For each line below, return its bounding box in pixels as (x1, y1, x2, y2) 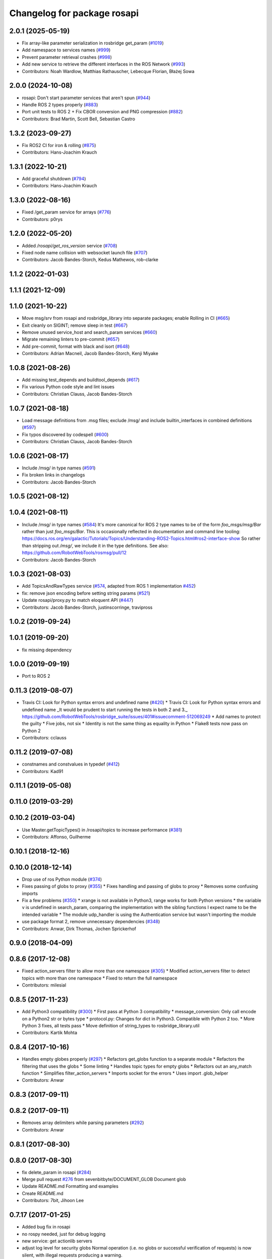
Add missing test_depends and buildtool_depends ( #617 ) (22, 377, 140, 383)
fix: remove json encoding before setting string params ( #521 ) (22, 590, 151, 596)
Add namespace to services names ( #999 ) (22, 47, 111, 53)
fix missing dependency (22, 647, 72, 653)
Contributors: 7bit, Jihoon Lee (22, 1198, 84, 1204)
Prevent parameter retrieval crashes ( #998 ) (22, 54, 112, 60)
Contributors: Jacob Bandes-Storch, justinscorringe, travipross (22, 604, 153, 610)
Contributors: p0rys (22, 216, 63, 222)
